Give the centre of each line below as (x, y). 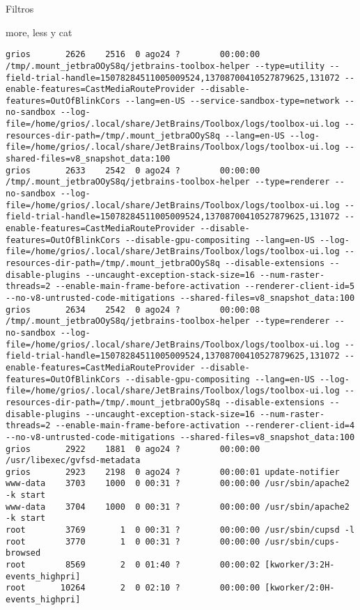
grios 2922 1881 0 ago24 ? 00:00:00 (133, 449)
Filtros (20, 8)
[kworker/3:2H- (300, 565)
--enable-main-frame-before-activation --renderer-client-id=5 (205, 287)
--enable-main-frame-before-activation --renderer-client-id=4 (205, 426)
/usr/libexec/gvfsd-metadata (73, 461)
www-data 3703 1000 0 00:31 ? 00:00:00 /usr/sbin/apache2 (178, 484)
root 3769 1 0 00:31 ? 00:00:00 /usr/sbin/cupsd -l (180, 530)
